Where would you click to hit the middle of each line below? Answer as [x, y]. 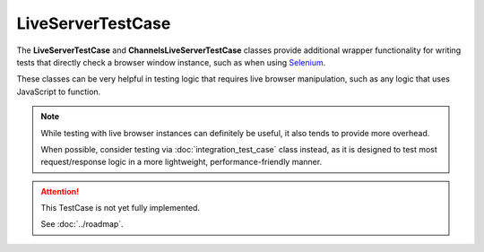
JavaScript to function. [59, 91]
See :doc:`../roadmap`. [82, 224]
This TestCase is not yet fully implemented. [121, 208]
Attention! [60, 191]
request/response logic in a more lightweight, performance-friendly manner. [181, 162]
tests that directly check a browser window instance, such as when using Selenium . [171, 62]
